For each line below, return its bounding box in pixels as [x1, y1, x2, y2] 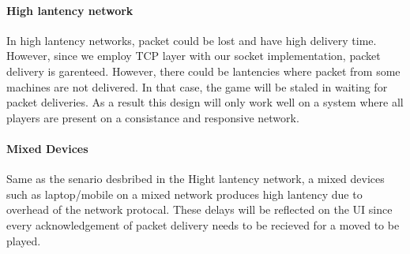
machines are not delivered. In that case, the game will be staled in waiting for [6, 78, 388, 95]
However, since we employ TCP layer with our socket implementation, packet [6, 47, 381, 64]
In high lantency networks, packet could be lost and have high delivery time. [6, 32, 377, 48]
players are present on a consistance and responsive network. [6, 109, 299, 125]
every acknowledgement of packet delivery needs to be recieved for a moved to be [6, 216, 400, 233]
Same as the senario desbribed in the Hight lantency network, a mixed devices [6, 170, 385, 187]
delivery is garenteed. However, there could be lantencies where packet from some [6, 62, 401, 79]
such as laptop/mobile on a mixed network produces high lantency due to [6, 185, 363, 202]
